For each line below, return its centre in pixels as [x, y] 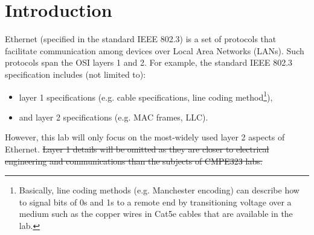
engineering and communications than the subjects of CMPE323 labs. [134, 161]
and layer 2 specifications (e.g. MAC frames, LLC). [114, 117]
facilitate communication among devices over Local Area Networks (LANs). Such [155, 50]
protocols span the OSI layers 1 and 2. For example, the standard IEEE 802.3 [149, 62]
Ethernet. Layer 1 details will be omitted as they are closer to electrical [137, 149]
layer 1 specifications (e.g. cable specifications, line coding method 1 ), [146, 96]
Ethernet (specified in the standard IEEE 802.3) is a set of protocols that [141, 39]
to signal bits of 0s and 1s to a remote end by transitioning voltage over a [155, 202]
